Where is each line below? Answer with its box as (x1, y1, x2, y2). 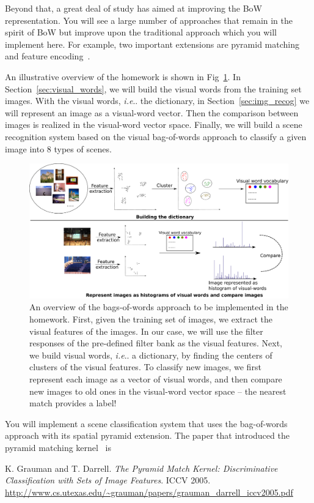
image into (5, 142, 45, 155)
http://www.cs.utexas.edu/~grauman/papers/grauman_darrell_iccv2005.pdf (5, 485, 293, 498)
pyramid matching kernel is (5, 441, 111, 453)
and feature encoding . (5, 50, 90, 62)
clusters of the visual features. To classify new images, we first (29, 360, 261, 373)
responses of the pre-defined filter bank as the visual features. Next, (29, 337, 283, 349)
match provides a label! (29, 397, 117, 409)
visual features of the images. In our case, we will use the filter (29, 324, 263, 337)
